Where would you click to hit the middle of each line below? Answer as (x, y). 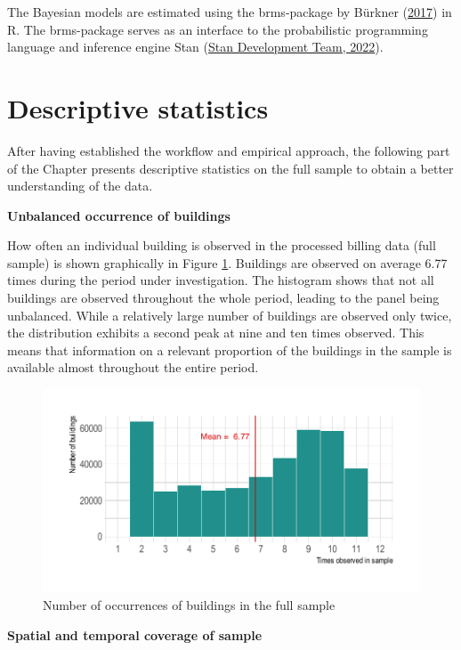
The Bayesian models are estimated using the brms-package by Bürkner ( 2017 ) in (230, 12)
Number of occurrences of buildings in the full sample (189, 604)
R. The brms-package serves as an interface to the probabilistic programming (218, 29)
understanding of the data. (80, 186)
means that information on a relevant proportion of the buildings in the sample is (230, 349)
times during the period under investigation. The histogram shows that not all (221, 280)
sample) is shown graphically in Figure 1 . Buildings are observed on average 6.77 (227, 262)
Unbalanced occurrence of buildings (119, 215)
